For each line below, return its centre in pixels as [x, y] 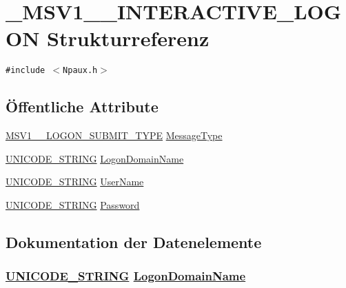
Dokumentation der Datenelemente [134, 241]
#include [26, 71]
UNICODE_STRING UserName [75, 182]
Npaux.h [80, 71]
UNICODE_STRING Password [73, 204]
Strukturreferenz [128, 38]
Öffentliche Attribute [82, 106]
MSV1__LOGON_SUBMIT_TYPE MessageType [114, 135]
